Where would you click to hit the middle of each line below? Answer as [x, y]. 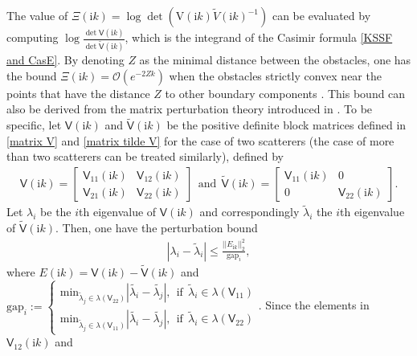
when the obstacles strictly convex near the [275, 75]
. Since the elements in [314, 305]
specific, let [34, 125]
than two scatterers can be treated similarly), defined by [145, 156]
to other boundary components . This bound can [285, 93]
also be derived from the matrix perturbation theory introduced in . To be [190, 109]
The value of [37, 15]
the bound [32, 75]
